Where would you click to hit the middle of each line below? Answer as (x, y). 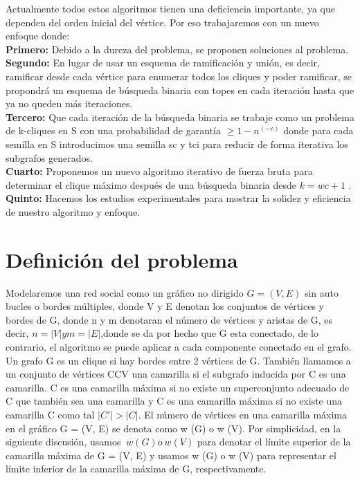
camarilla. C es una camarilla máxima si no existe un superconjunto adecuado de (178, 387)
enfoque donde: (38, 36)
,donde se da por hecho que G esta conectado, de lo (209, 333)
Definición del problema (122, 259)
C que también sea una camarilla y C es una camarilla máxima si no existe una (174, 401)
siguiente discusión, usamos (63, 442)
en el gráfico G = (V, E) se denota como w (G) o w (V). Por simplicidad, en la (173, 428)
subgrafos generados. (49, 157)
